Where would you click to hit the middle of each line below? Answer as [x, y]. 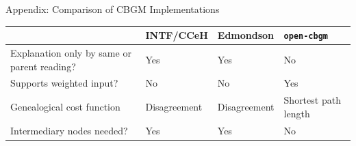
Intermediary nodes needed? [69, 130]
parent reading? [43, 66]
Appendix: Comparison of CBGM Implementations [113, 9]
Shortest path [312, 100]
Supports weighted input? [64, 83]
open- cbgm [306, 36]
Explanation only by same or [71, 53]
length [297, 113]
